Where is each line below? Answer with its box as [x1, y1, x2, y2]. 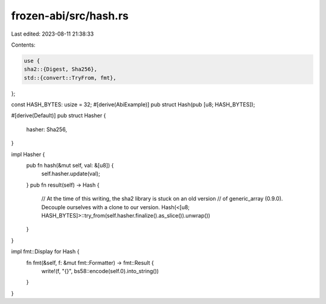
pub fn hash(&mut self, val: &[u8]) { [26, 162, 114, 169]
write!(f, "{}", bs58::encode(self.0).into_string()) [41, 267, 159, 274]
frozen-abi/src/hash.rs [11, 9, 129, 22]
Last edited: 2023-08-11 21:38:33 [11, 30, 94, 37]
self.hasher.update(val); [41, 170, 101, 178]
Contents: [11, 41, 36, 48]
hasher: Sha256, [26, 126, 68, 133]
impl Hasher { [11, 150, 45, 158]
